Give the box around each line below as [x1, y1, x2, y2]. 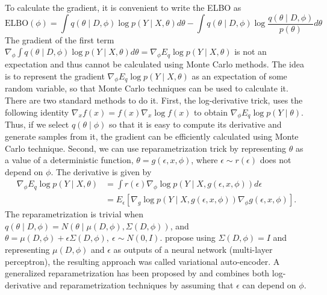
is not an [234, 45, 267, 58]
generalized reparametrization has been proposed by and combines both [5, 267, 270, 279]
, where [191, 154, 218, 166]
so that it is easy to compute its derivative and [108, 118, 282, 131]
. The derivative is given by [51, 165, 152, 178]
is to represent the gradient [5, 69, 105, 82]
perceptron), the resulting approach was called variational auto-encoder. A [5, 255, 280, 267]
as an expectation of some [192, 69, 287, 82]
